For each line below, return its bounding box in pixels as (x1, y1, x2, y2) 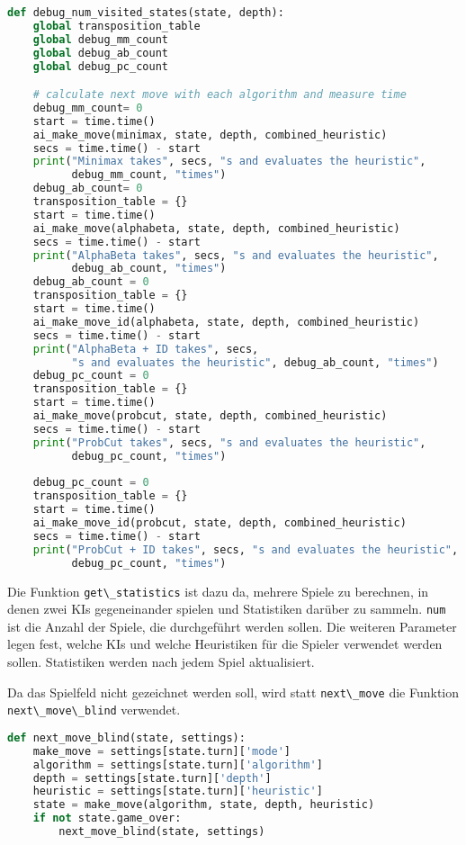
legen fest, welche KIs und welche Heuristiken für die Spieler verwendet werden (7, 634, 443, 653)
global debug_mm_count (32, 32, 168, 46)
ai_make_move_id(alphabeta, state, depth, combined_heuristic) (32, 315, 420, 328)
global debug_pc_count (32, 59, 168, 73)
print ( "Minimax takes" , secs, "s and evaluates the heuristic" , (32, 155, 426, 168)
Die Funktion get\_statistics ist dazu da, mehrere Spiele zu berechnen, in (7, 581, 429, 600)
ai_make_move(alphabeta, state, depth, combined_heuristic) (32, 221, 400, 235)
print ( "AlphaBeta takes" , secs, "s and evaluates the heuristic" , (32, 248, 439, 262)
